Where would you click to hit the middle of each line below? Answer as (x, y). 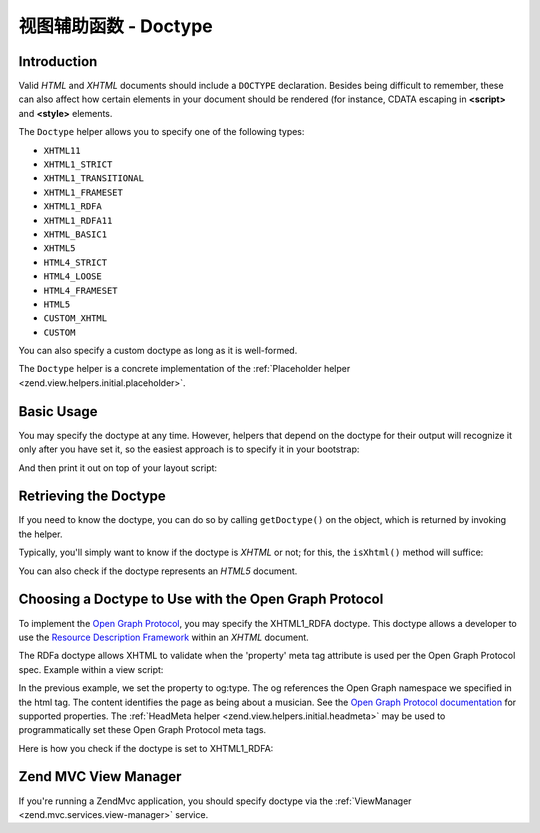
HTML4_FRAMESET (81, 290)
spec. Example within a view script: (91, 669)
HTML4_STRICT (75, 262)
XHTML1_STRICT (78, 164)
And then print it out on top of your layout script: (118, 467)
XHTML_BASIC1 (75, 234)
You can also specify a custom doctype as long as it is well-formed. (158, 351)
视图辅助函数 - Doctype (116, 26)
